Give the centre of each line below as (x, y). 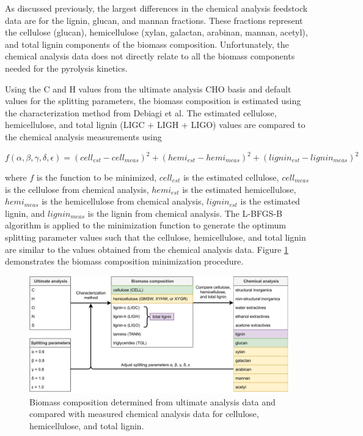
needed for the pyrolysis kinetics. (66, 68)
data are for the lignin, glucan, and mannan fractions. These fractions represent (154, 20)
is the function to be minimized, (97, 177)
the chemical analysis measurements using (83, 136)
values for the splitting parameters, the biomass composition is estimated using (153, 101)
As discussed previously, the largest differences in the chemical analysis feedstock (156, 8)
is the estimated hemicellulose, (239, 189)
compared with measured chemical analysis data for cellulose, (144, 414)
